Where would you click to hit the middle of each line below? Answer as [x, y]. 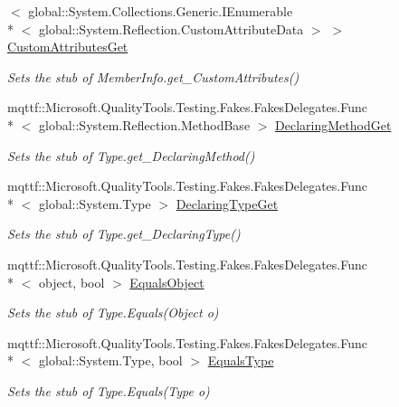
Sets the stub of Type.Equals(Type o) [109, 390]
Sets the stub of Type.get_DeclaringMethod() [131, 155]
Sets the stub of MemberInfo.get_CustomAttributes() [153, 76]
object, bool [71, 282]
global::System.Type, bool [110, 360]
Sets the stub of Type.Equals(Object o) [113, 312]
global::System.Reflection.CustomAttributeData [171, 28]
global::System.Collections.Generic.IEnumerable [161, 11]
